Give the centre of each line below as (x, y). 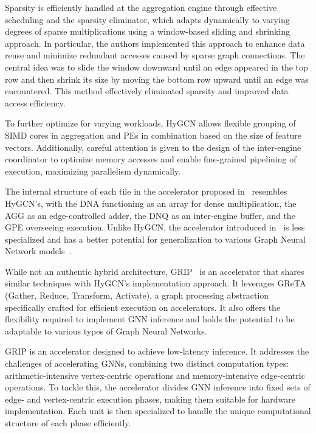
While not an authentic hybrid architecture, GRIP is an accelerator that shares (155, 271)
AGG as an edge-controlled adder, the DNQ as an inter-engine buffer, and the (150, 215)
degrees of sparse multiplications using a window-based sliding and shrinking (147, 31)
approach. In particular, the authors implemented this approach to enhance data (155, 43)
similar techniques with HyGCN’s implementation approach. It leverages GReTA (156, 283)
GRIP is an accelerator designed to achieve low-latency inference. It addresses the (157, 351)
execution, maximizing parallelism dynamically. (93, 171)
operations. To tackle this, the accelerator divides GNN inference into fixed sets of (158, 387)
